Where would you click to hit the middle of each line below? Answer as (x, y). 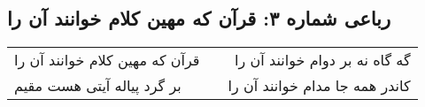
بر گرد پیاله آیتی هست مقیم (98, 86)
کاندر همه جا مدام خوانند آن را (319, 86)
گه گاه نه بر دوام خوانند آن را (323, 60)
